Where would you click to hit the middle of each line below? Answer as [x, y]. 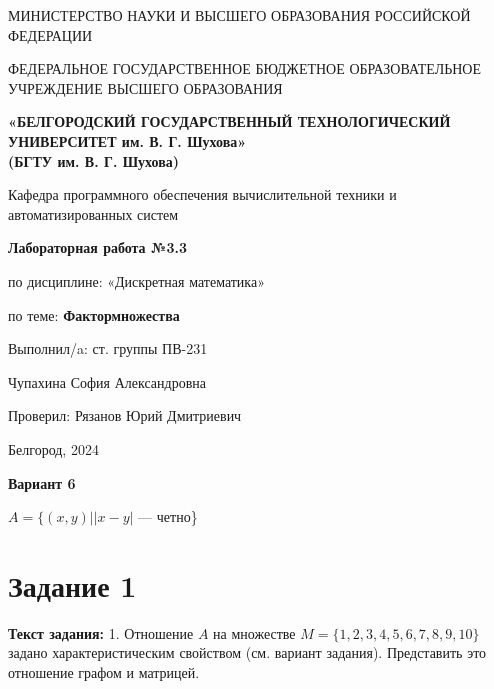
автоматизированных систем [93, 213]
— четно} [168, 516]
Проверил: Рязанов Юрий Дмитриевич [125, 415]
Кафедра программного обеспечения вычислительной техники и [202, 194]
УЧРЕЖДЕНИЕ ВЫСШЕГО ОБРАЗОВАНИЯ [145, 87]
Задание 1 [72, 584]
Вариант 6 [42, 482]
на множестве [254, 632]
